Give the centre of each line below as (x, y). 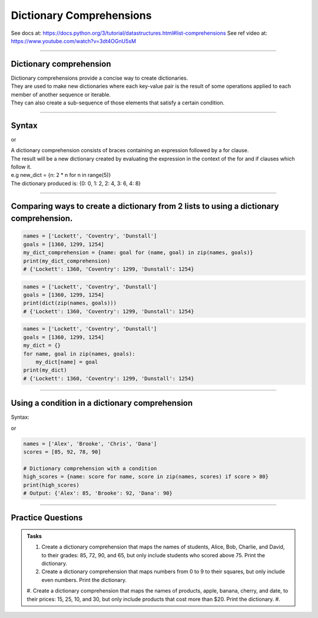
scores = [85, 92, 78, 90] (62, 452)
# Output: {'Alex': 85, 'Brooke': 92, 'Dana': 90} (98, 493)
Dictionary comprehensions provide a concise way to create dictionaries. (100, 78)
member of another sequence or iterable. (61, 94)
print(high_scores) (51, 485)
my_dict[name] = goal (67, 362)
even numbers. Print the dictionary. (84, 580)
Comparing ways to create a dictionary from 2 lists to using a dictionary (145, 206)
